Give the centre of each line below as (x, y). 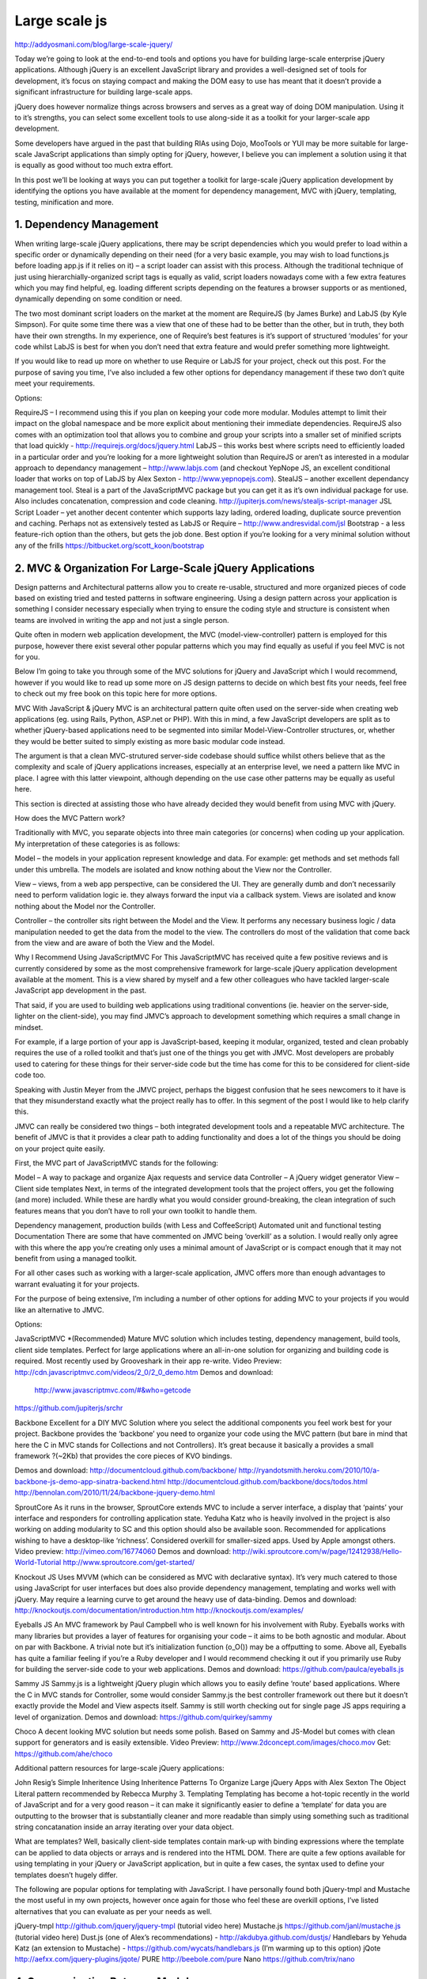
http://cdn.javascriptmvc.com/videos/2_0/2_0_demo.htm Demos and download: (144, 1372)
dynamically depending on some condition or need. (98, 299)
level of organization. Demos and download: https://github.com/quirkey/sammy (144, 1717)
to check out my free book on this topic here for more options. (116, 693)
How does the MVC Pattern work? (70, 819)
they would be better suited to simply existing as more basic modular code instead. (150, 741)
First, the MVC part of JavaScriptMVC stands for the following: (117, 1163)
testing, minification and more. (64, 202)
